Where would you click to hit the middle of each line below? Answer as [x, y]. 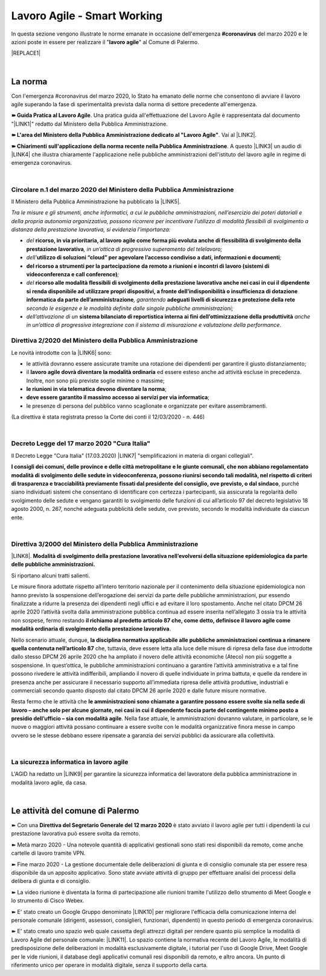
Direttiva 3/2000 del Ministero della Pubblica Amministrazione [105, 544]
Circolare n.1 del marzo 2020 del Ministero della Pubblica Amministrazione [123, 189]
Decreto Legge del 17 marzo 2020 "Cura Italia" [81, 443]
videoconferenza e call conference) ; [73, 274]
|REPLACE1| [26, 53]
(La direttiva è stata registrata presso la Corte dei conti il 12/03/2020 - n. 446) [108, 417]
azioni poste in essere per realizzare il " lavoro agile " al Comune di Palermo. [105, 42]
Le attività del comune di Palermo [75, 810]
